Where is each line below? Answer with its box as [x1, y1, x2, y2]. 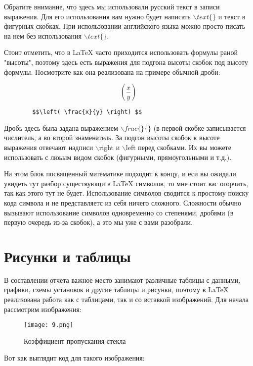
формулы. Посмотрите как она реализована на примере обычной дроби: [4, 66, 220, 77]
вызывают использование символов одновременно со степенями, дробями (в [4, 207, 234, 217]
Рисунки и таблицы [4, 246, 131, 266]
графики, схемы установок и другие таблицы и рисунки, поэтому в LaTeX [4, 284, 229, 295]
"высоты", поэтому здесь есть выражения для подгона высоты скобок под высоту [4, 56, 248, 67]
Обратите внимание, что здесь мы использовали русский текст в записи [4, 1, 220, 11]
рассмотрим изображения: [4, 304, 82, 314]
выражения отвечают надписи [4, 142, 93, 152]
